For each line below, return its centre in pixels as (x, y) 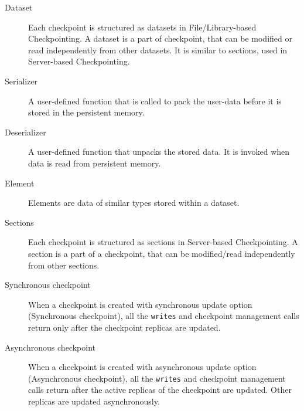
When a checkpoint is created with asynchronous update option (142, 367)
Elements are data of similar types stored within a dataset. (134, 203)
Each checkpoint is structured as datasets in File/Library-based (142, 27)
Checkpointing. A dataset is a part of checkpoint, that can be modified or (160, 38)
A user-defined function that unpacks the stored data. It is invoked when (159, 152)
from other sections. (64, 265)
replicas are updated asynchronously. (94, 401)
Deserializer (25, 132)
